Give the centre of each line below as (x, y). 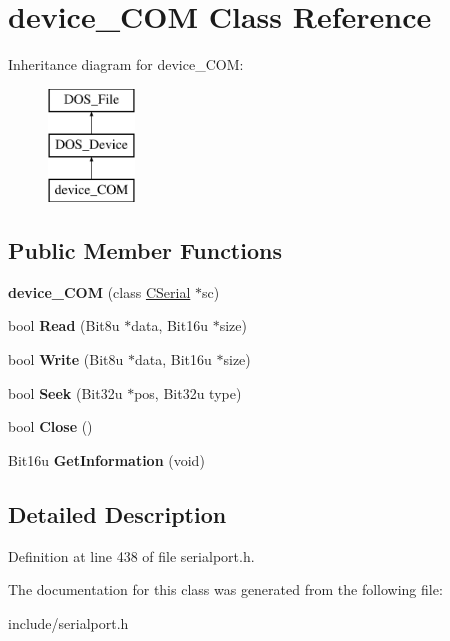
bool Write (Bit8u (66, 359)
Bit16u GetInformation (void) (106, 459)
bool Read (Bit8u (64, 325)
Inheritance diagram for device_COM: (126, 64)
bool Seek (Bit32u (65, 392)
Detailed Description (117, 513)
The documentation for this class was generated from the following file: (225, 589)
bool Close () (50, 426)
